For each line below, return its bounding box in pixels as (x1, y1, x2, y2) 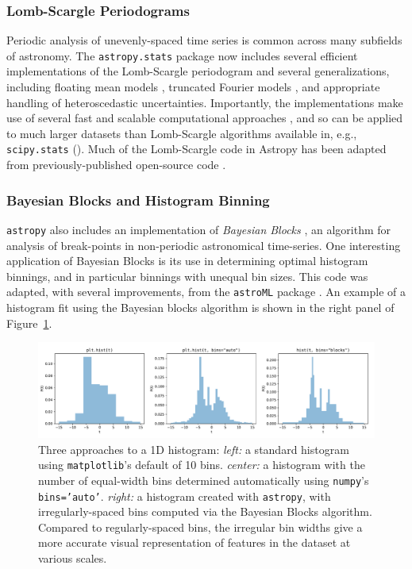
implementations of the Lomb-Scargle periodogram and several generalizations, (6, 63, 390, 79)
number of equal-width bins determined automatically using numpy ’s (38, 471, 369, 488)
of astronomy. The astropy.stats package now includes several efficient (6, 47, 358, 63)
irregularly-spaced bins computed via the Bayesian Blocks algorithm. (38, 503, 372, 520)
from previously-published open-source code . (6, 156, 226, 173)
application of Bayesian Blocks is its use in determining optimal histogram (6, 252, 368, 269)
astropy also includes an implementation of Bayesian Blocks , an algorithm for (6, 221, 391, 237)
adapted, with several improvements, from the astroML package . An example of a (6, 283, 406, 300)
